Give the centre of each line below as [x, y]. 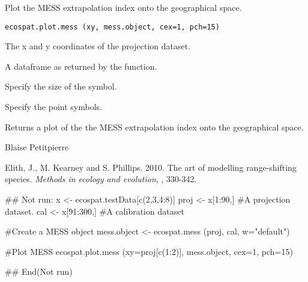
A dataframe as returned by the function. [81, 66]
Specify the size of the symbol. [61, 86]
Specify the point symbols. [53, 107]
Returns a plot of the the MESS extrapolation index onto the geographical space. [154, 127]
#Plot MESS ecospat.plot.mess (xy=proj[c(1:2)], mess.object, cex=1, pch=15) [149, 251]
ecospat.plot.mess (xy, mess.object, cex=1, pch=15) [112, 27]
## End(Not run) [39, 271]
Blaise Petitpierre [37, 147]
